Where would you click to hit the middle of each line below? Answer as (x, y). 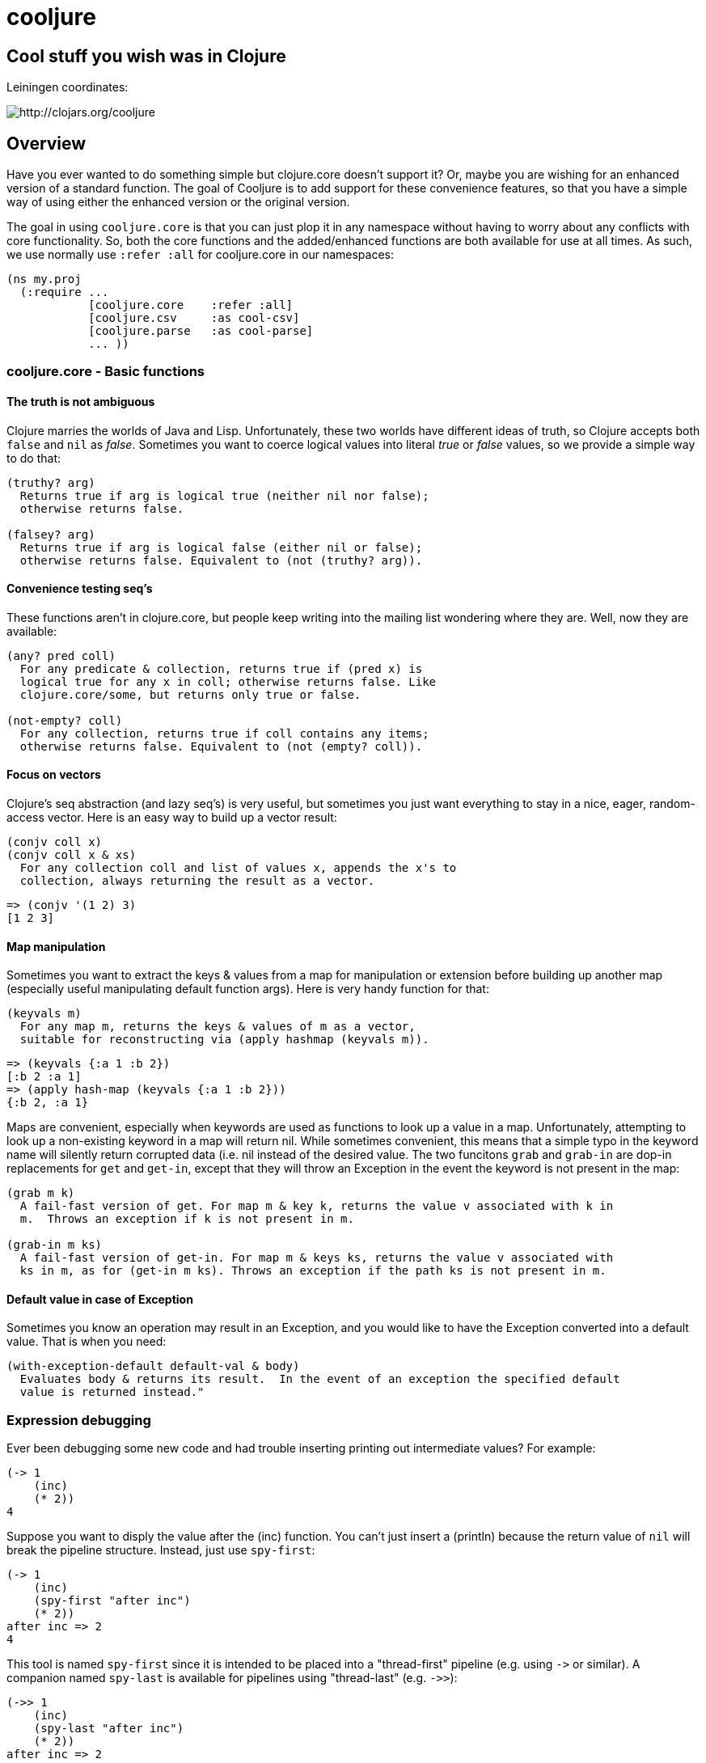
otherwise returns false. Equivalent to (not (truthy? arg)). (221, 560)
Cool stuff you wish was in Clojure (146, 56)
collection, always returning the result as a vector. (197, 881)
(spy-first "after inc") (112, 1601)
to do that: (34, 458)
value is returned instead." (112, 1392)
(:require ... (64, 292)
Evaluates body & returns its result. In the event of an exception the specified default (320, 1379)
